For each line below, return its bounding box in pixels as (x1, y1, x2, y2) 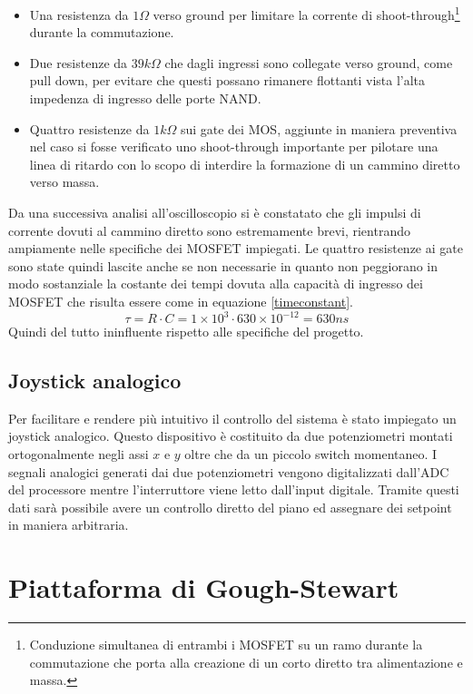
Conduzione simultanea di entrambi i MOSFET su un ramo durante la (29, 635, 423, 654)
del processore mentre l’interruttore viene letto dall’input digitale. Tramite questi (8, 480, 459, 499)
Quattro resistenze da (29, 119, 150, 138)
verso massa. (29, 172, 100, 191)
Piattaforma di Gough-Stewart (8, 569, 399, 606)
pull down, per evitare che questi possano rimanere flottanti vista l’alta (29, 71, 426, 90)
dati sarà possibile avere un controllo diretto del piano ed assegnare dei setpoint (8, 497, 452, 516)
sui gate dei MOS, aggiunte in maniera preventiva (180, 119, 458, 138)
